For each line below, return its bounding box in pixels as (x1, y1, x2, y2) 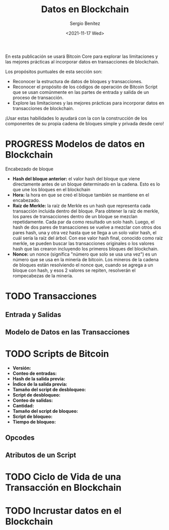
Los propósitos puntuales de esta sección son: (5, 68, 103, 75)
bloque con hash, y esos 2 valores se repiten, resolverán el (12, 267, 136, 273)
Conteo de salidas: (12, 397, 53, 403)
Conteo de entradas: (12, 370, 57, 376)
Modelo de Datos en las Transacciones (5, 328, 130, 336)
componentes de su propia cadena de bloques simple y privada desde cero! (5, 120, 164, 126)
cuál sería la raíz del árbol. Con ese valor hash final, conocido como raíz (12, 235, 163, 241)
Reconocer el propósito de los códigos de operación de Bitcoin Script (12, 84, 158, 90)
